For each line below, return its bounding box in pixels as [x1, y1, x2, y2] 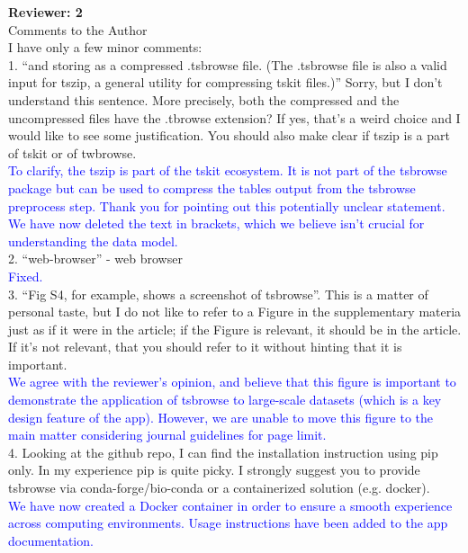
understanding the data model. [8, 231, 178, 250]
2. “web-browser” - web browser [8, 249, 183, 268]
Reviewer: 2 [8, 3, 83, 21]
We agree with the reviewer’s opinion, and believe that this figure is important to [8, 372, 456, 391]
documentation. [8, 531, 94, 549]
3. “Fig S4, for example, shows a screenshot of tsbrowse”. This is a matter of [8, 284, 428, 303]
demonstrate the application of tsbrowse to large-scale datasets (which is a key [8, 390, 442, 409]
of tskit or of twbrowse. [8, 143, 137, 162]
